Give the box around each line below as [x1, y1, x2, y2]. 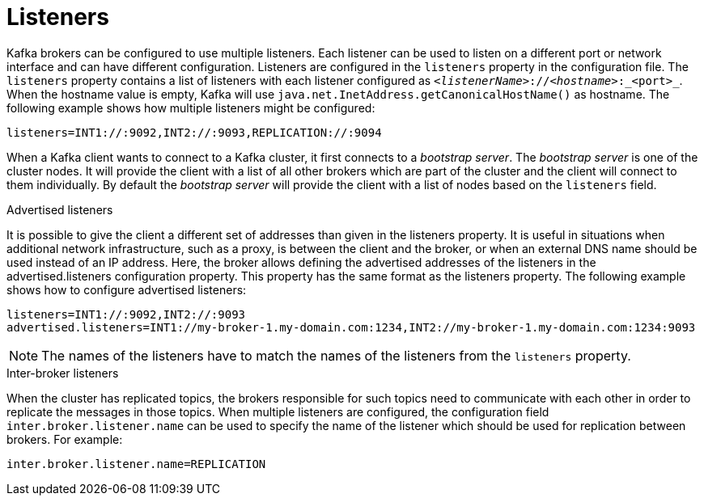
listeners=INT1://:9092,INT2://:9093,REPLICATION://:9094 [6, 125, 382, 139]
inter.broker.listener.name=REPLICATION [6, 457, 266, 470]
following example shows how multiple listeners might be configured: [6, 100, 375, 115]
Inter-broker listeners [6, 365, 119, 380]
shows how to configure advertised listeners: [6, 282, 247, 297]
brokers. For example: [6, 432, 123, 446]
